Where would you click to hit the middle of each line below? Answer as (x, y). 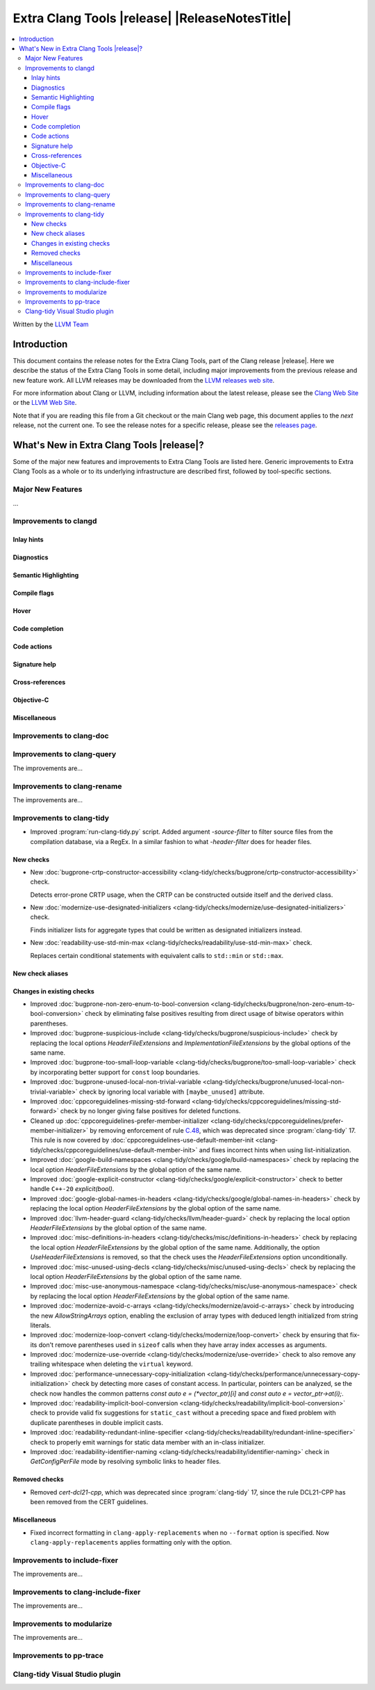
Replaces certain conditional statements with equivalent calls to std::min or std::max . (157, 955)
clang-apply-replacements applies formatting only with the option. (131, 1542)
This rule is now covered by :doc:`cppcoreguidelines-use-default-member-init (142, 1140)
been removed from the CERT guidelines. (89, 1502)
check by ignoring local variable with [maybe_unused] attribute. (172, 1092)
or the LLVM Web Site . (45, 403)
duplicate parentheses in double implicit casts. (97, 1422)
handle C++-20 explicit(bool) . (72, 1189)
